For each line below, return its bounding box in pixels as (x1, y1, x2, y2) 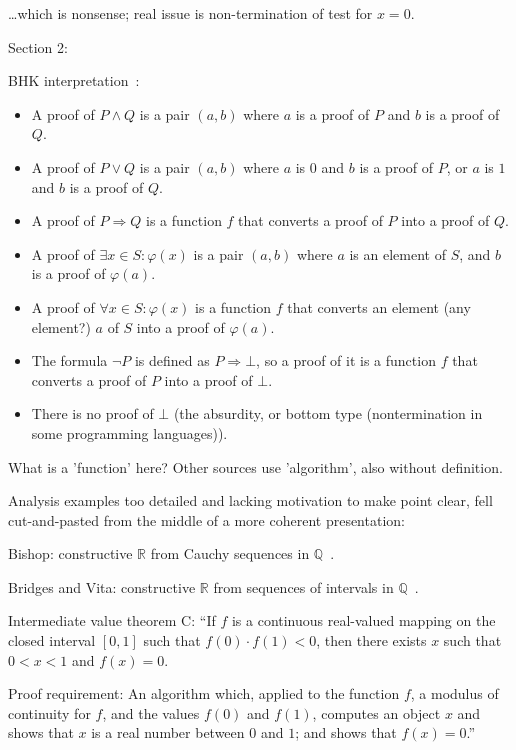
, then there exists (316, 630, 427, 651)
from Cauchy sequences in (150, 543, 310, 564)
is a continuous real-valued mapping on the (231, 610, 496, 631)
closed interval (8, 630, 96, 651)
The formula (31, 350, 108, 371)
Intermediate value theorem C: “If (8, 610, 216, 631)
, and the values (102, 702, 200, 723)
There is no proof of (31, 403, 154, 424)
